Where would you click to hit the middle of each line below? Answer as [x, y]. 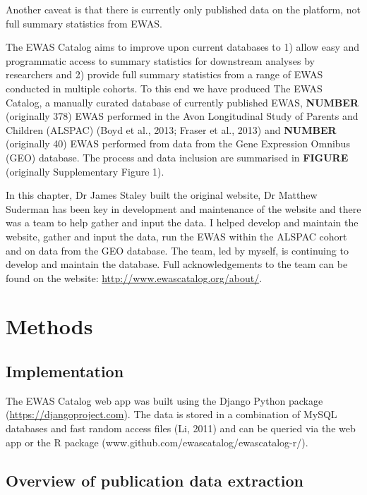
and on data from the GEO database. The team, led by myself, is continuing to [177, 250]
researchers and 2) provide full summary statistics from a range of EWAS [164, 74]
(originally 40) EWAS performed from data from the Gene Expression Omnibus [178, 143]
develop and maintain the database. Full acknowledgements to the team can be [177, 264]
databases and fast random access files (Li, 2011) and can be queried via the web [181, 428]
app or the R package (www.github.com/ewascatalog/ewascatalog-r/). [157, 442]
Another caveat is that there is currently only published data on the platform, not [183, 9]
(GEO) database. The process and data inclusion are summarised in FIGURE [177, 157]
